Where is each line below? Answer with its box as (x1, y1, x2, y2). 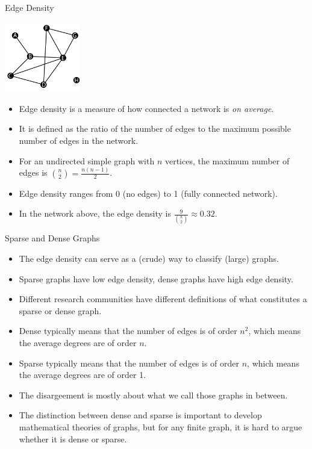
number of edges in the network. (19, 134, 139, 147)
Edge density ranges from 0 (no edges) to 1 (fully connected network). (19, 187, 278, 199)
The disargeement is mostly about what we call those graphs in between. (19, 388, 288, 401)
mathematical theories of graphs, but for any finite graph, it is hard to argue (19, 420, 302, 433)
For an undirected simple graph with (19, 154, 155, 167)
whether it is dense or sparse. (19, 432, 127, 445)
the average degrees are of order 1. (19, 368, 146, 381)
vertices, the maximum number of (164, 154, 290, 167)
